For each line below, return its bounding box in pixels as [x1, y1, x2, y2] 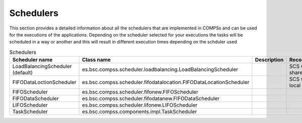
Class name [82, 56, 111, 63]
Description [255, 56, 284, 63]
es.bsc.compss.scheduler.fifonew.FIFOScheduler [82, 88, 198, 95]
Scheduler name [12, 56, 53, 63]
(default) [12, 69, 33, 76]
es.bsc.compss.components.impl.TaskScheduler [82, 108, 197, 115]
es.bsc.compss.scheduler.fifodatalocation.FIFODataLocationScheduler [82, 79, 250, 86]
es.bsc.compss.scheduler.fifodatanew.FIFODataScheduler [82, 95, 220, 102]
